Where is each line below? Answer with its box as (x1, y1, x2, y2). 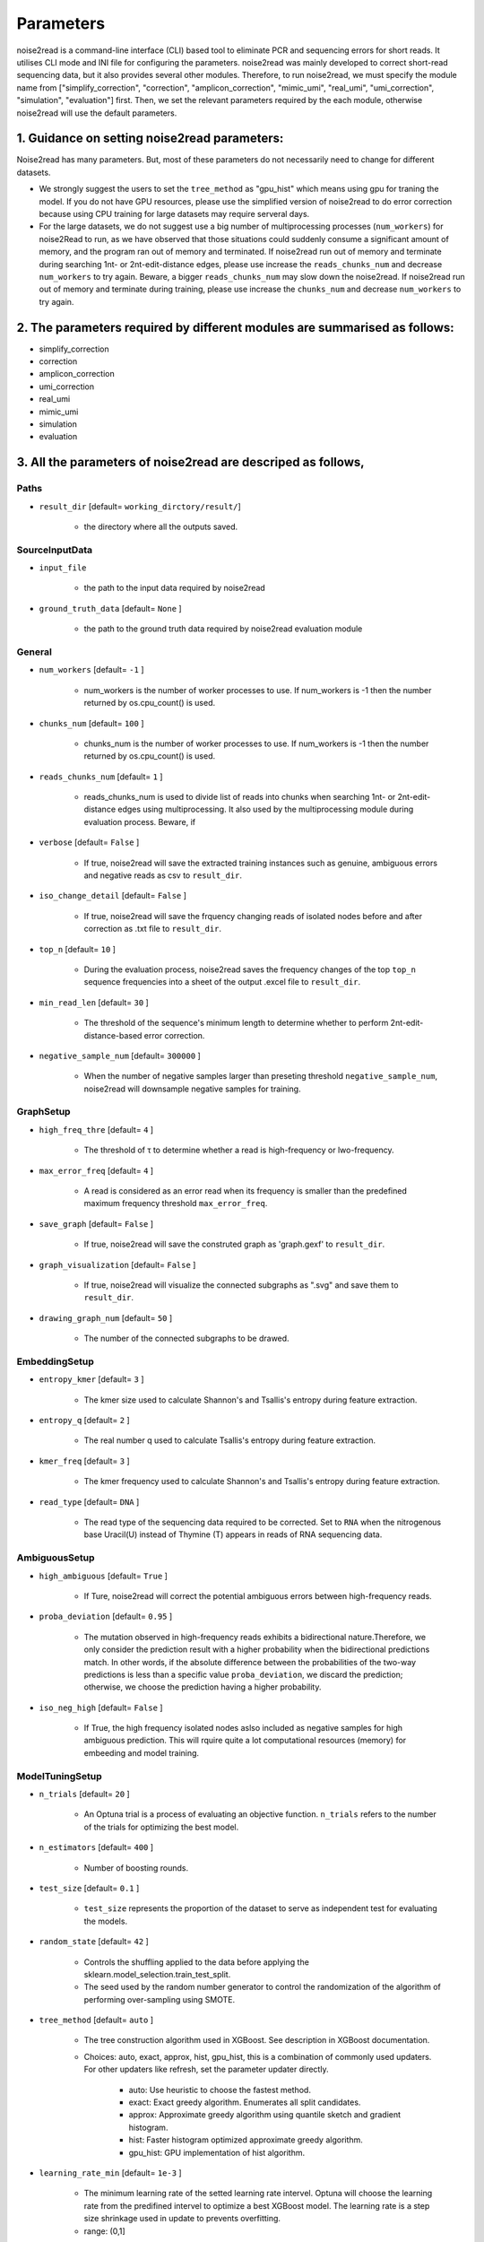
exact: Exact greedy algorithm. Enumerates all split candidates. (128, 2097, 361, 2107)
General (16, 646, 53, 658)
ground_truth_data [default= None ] (39, 603, 183, 613)
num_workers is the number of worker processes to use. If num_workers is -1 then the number (83, 684, 432, 695)
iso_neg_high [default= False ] (39, 1702, 163, 1713)
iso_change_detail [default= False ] (39, 891, 187, 901)
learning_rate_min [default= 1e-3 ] (39, 2167, 183, 2178)
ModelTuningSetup (16, 1769, 102, 1782)
